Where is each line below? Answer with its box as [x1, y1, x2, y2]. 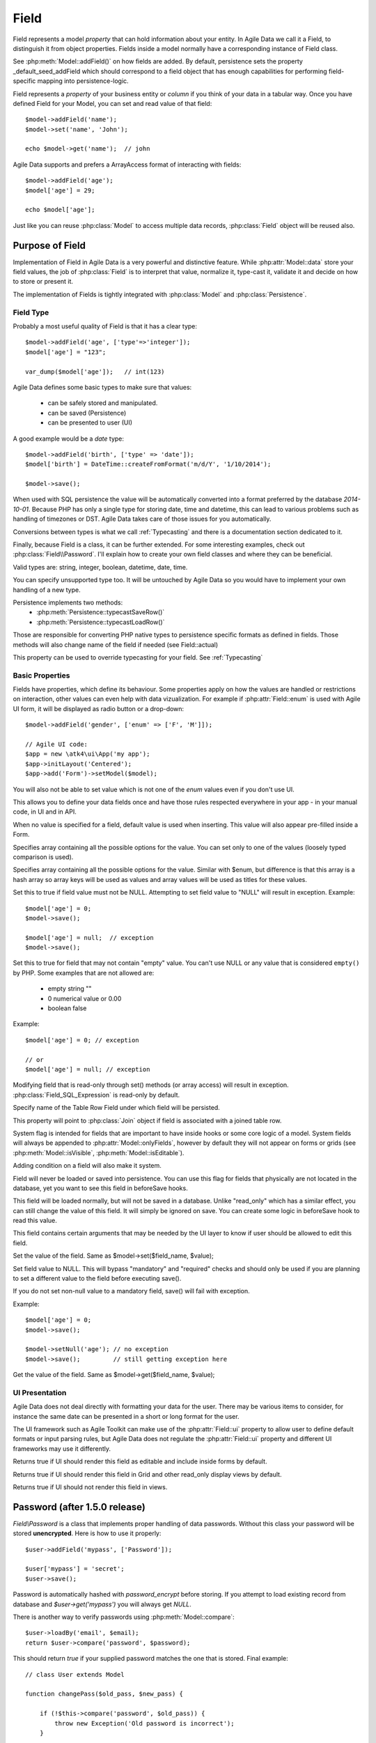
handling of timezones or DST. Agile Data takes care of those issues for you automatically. [13, 515, 272, 523]
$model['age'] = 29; [25, 186, 95, 195]
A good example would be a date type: [13, 434, 125, 443]
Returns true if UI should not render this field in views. [13, 1483, 168, 1491]
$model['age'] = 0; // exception [25, 1036, 139, 1044]
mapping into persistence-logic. [37, 77, 129, 85]
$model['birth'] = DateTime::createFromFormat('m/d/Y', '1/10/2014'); [25, 460, 272, 469]
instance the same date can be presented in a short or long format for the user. [13, 1412, 240, 1420]
